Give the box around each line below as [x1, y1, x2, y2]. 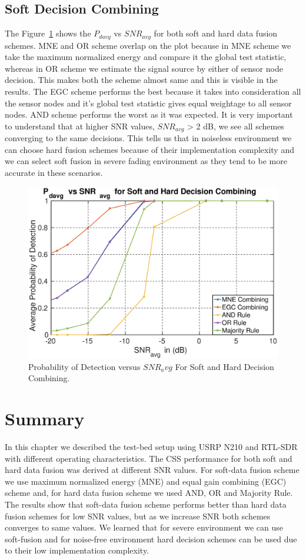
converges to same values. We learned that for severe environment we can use [5, 521, 283, 534]
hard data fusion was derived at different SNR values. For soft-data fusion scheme [5, 464, 300, 476]
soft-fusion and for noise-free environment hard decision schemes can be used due [5, 532, 297, 545]
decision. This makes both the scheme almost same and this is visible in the [5, 74, 278, 86]
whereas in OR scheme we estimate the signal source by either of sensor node [5, 62, 283, 74]
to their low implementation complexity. [5, 544, 149, 556]
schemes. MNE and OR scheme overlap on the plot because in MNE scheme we [5, 39, 291, 51]
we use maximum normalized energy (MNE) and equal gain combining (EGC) [5, 475, 287, 487]
